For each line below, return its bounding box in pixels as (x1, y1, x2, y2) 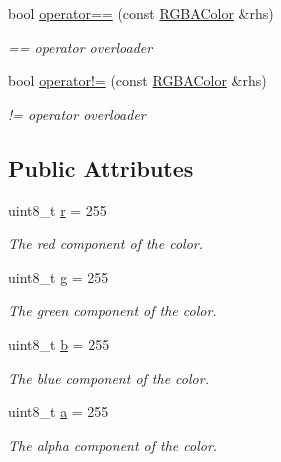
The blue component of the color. (8, 367, 209, 388)
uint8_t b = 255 (8, 333, 110, 354)
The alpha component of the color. (8, 434, 218, 455)
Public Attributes (8, 152, 194, 183)
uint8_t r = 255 (8, 199, 107, 220)
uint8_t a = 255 (8, 401, 109, 422)
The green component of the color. (8, 300, 217, 321)
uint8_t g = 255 (8, 266, 109, 287)
